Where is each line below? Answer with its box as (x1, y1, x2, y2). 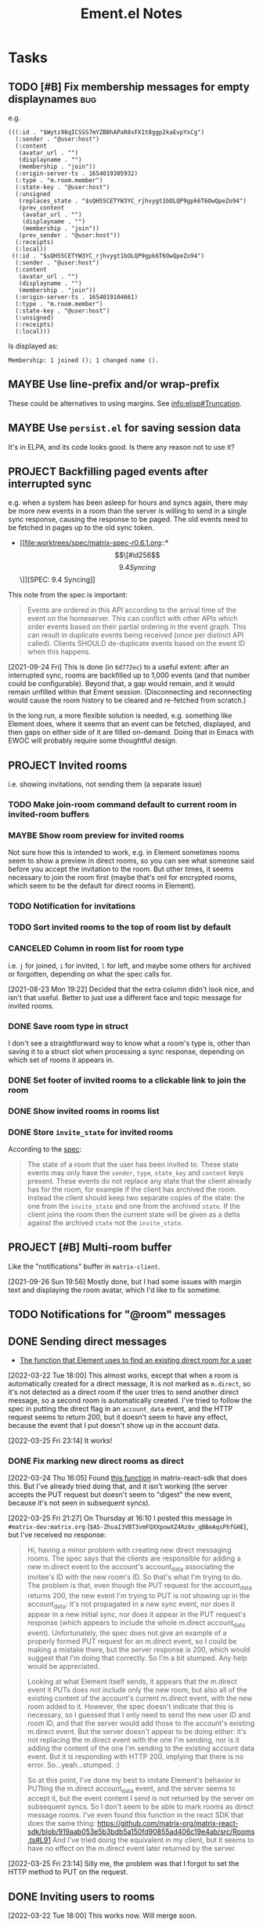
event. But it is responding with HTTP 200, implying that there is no (27, 1751, 244, 1761)
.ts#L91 (27, 1835, 51, 1845)
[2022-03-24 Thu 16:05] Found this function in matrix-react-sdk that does (8, 1473, 248, 1483)
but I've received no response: (8, 1530, 107, 1539)
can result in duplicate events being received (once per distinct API (27, 630, 244, 640)
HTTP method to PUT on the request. (8, 1867, 128, 1877)
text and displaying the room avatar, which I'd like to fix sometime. (8, 1285, 222, 1294)
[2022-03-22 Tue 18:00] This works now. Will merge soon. (8, 1911, 197, 1920)
